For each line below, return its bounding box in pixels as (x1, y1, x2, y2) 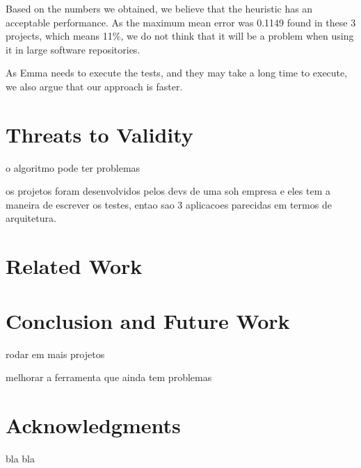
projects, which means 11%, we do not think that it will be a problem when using (6, 29, 354, 43)
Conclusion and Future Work (6, 306, 290, 334)
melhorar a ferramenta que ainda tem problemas (6, 370, 212, 385)
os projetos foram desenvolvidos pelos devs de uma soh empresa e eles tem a (6, 184, 330, 198)
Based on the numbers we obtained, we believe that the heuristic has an (6, 1, 313, 15)
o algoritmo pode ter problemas (6, 160, 141, 175)
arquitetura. (6, 211, 56, 225)
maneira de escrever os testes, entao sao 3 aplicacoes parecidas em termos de (6, 197, 332, 211)
